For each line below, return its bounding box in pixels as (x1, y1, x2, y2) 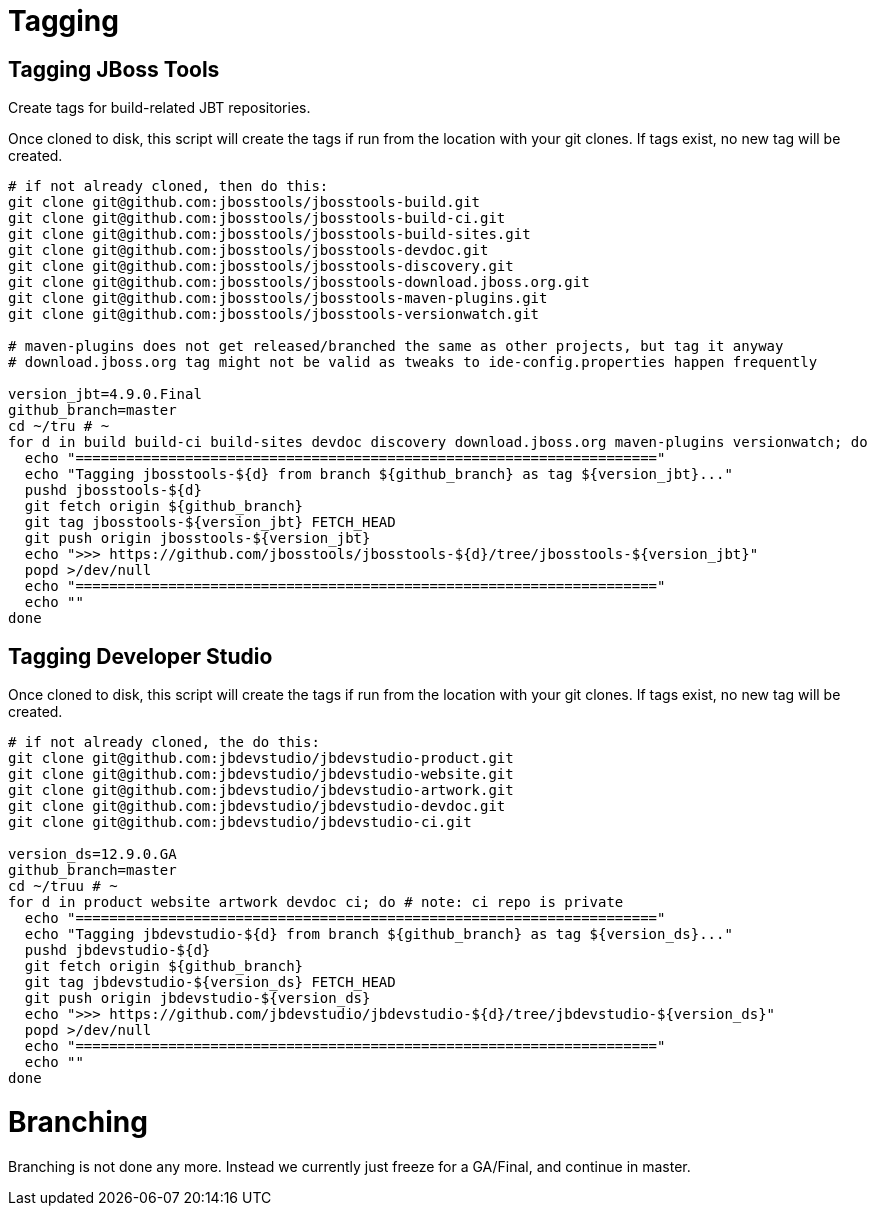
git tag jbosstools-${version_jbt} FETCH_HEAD (24, 514, 396, 531)
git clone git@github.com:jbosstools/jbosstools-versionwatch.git (8, 306, 540, 323)
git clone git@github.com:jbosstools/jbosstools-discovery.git (8, 258, 514, 275)
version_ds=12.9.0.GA (8, 846, 177, 863)
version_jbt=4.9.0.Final (8, 386, 202, 403)
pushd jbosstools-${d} (24, 482, 202, 499)
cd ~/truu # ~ (8, 878, 118, 895)
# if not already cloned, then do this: (8, 178, 329, 195)
